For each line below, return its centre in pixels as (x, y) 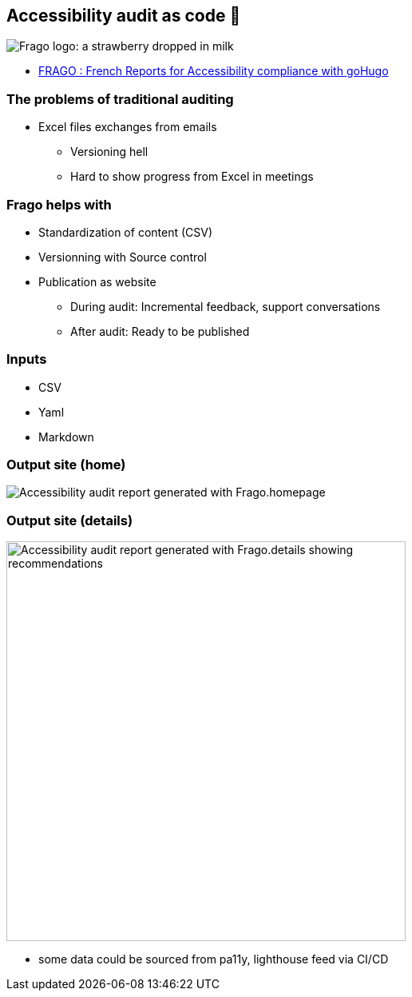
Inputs (27, 359)
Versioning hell (109, 152)
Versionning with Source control (123, 257)
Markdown (66, 437)
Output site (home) (66, 465)
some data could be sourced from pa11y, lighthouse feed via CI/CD (214, 959)
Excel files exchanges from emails (128, 127)
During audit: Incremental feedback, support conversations (226, 306)
